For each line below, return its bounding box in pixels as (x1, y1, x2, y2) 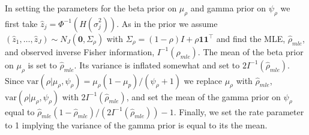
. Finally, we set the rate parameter (173, 105, 304, 118)
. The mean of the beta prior (197, 45, 304, 58)
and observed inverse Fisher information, (5, 45, 155, 58)
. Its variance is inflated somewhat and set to (74, 58, 240, 71)
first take (5, 17, 38, 29)
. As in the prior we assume (116, 17, 218, 29)
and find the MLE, (216, 32, 286, 44)
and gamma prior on (190, 2, 266, 14)
